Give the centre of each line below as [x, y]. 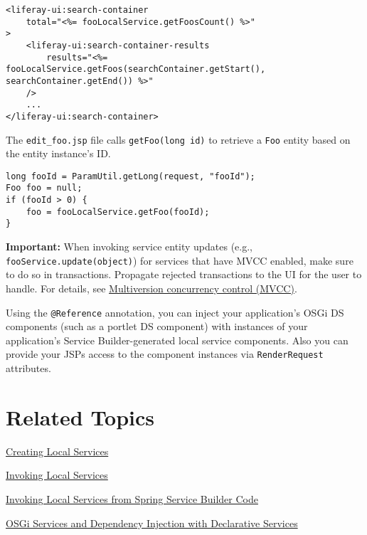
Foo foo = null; [44, 188]
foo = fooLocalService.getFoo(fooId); [118, 212]
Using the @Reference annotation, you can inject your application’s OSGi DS [175, 312]
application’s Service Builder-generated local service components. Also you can [177, 340]
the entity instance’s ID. [58, 153]
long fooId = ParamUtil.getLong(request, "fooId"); [131, 176]
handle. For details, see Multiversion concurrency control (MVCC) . [151, 288]
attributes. [28, 368]
